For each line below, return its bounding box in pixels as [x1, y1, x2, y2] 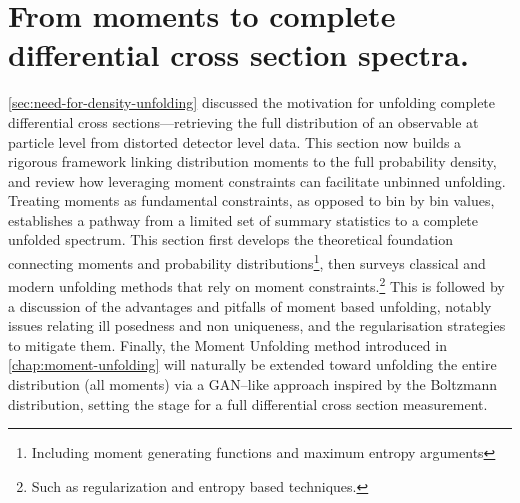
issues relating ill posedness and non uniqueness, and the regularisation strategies [8, 315, 506, 336]
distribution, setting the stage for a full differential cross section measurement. [8, 393, 488, 414]
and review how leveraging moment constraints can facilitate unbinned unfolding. [8, 170, 506, 191]
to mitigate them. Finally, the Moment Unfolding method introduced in [8, 334, 447, 355]
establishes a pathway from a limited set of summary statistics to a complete [8, 209, 479, 230]
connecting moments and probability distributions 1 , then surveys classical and [8, 250, 486, 273]
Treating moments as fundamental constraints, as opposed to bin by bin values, [8, 190, 495, 211]
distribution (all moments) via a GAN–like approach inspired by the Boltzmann [8, 373, 498, 394]
